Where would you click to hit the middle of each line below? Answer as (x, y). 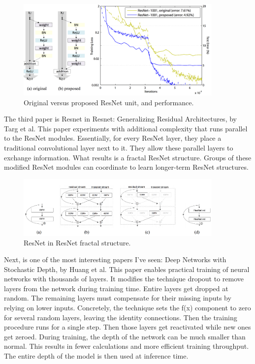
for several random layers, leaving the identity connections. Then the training (121, 317)
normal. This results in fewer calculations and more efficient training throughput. (127, 346)
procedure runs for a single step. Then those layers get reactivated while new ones (127, 327)
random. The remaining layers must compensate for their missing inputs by (118, 298)
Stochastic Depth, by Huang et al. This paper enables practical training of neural (127, 269)
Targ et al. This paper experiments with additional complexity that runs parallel (126, 128)
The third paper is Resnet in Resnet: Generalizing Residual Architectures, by (120, 119)
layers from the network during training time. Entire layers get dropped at (116, 288)
